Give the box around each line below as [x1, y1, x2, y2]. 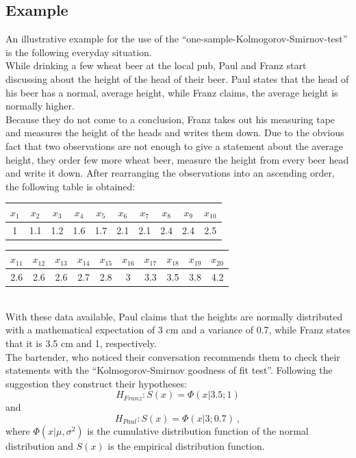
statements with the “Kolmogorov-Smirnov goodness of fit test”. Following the [5, 363, 333, 377]
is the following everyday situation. [5, 44, 152, 59]
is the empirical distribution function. [107, 438, 265, 453]
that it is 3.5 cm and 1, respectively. [5, 335, 157, 350]
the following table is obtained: [5, 179, 136, 193]
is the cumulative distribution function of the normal [87, 423, 309, 437]
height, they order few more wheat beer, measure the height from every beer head [5, 152, 349, 166]
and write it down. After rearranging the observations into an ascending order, [5, 166, 335, 180]
